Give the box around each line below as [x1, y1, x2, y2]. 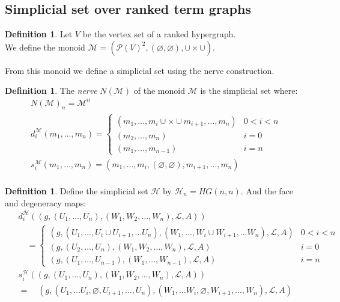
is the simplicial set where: [200, 84, 298, 97]
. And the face [240, 184, 293, 197]
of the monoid [133, 84, 185, 97]
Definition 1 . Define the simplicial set [5, 184, 148, 197]
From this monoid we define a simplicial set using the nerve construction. [5, 64, 275, 76]
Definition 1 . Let [5, 28, 73, 40]
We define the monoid [5, 40, 85, 53]
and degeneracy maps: [5, 196, 87, 209]
